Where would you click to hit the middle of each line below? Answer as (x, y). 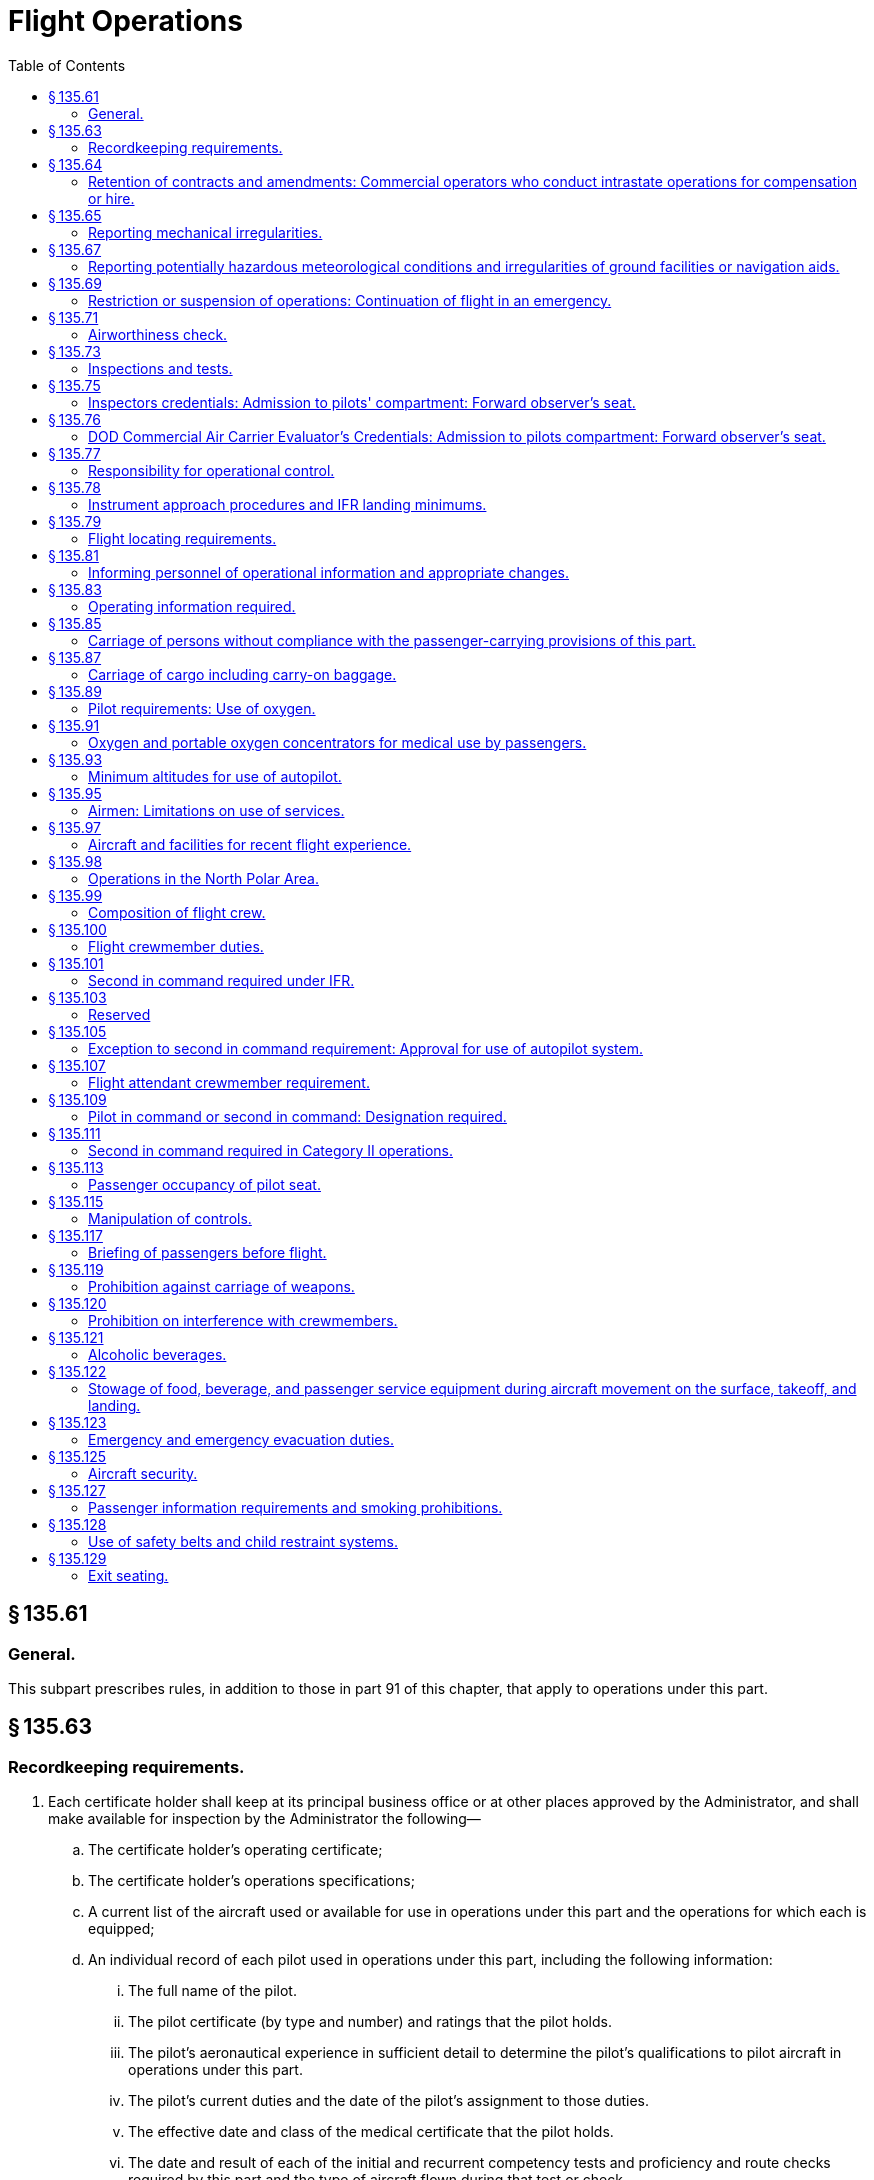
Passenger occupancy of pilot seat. (204, 1184)
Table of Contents (67, 65)
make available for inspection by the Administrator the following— (264, 1819)
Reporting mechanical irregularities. (205, 232)
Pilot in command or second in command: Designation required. (297, 1116)
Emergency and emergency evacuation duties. (241, 1439)
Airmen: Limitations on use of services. (216, 810)
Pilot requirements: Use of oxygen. (202, 708)
